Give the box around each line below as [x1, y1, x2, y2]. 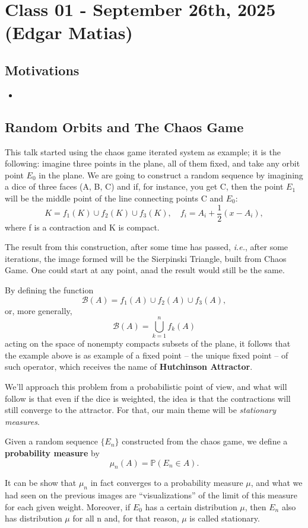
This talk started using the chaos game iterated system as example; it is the [5, 145, 281, 158]
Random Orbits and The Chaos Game [5, 117, 244, 136]
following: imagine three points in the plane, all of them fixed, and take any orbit [5, 157, 300, 169]
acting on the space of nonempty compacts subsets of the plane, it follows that [5, 337, 291, 350]
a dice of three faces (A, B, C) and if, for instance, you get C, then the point [5, 180, 284, 193]
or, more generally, [5, 304, 72, 316]
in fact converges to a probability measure [90, 476, 243, 489]
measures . [5, 415, 40, 427]
